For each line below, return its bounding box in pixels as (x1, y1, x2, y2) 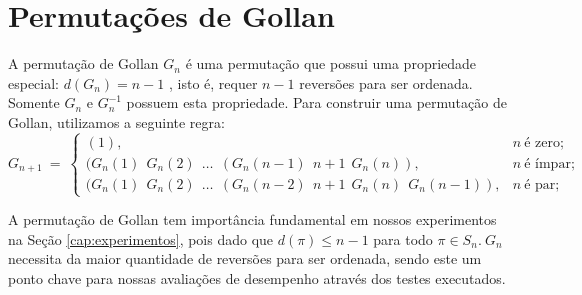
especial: (8, 72, 60, 93)
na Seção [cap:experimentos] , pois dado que (8, 228, 274, 249)
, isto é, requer (168, 72, 258, 93)
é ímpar (524, 156, 571, 171)
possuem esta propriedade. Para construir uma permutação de (126, 92, 507, 113)
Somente (8, 92, 60, 113)
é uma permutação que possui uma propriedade (185, 53, 477, 74)
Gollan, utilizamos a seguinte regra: (8, 111, 225, 132)
